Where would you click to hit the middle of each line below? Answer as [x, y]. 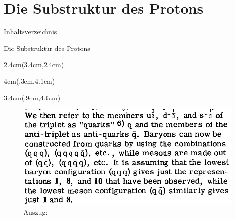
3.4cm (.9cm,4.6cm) [32, 97]
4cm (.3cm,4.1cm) [30, 81]
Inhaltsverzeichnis [31, 32]
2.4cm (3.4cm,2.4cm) [34, 64]
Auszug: [35, 212]
